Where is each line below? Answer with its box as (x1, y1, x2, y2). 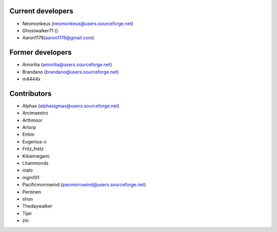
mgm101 (22, 174, 39, 180)
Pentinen (22, 188, 41, 195)
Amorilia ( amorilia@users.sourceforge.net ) (22, 61, 112, 68)
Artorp (22, 124, 36, 131)
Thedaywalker (22, 203, 53, 209)
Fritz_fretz (22, 146, 44, 152)
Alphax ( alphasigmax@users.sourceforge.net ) (22, 102, 120, 109)
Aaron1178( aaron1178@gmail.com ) (22, 35, 94, 41)
